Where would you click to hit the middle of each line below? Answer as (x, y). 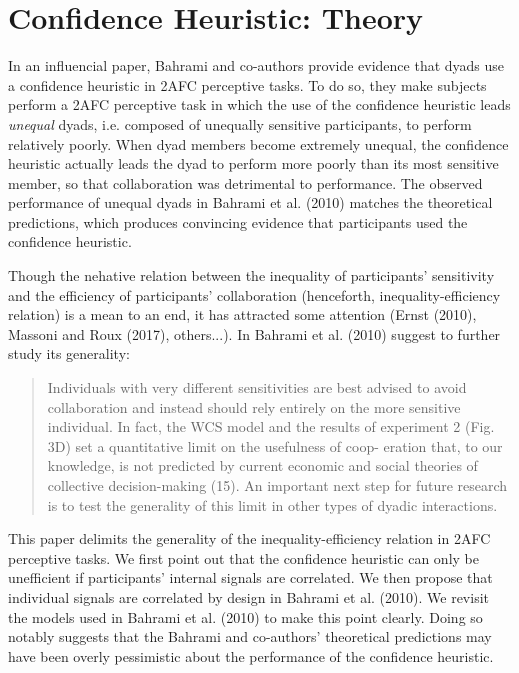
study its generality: (69, 353)
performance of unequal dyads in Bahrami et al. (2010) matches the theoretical (250, 202)
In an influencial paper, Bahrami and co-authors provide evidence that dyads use (256, 65)
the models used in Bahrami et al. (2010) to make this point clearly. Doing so (245, 616)
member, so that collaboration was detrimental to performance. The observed (245, 182)
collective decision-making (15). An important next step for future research (277, 485)
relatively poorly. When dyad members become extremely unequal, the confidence (258, 143)
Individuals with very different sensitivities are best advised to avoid (257, 387)
